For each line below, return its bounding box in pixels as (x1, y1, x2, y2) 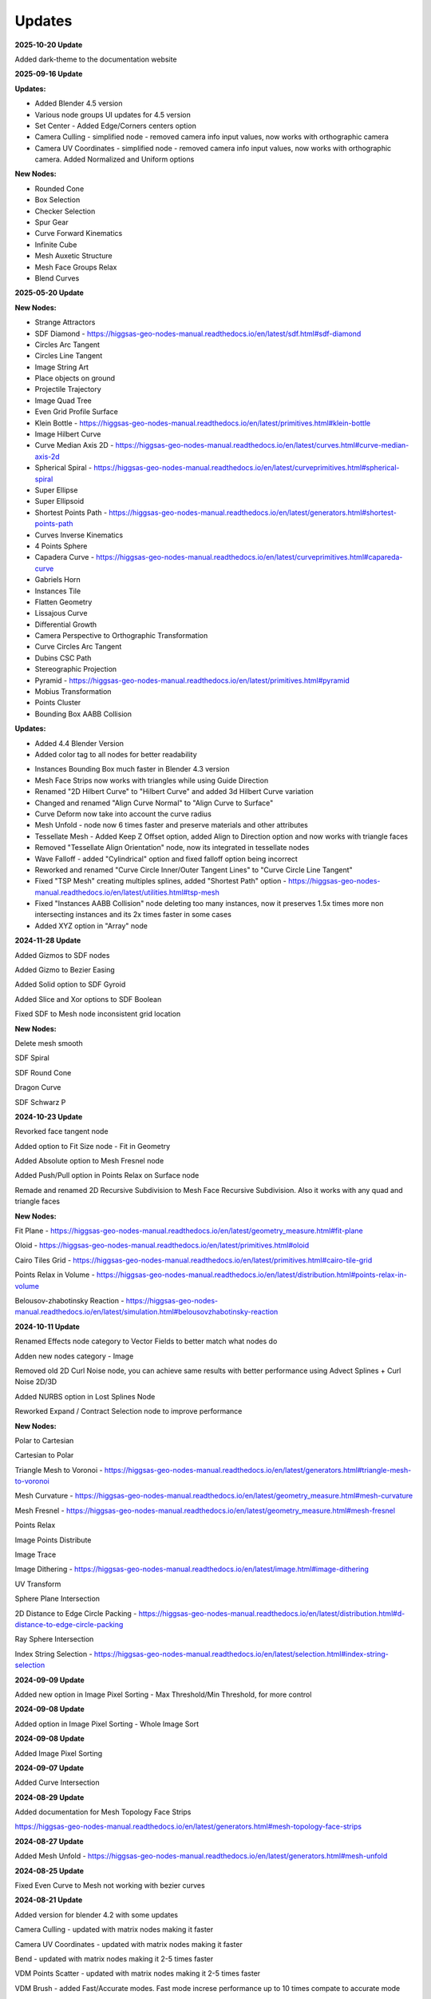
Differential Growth (34, 620, 97, 629)
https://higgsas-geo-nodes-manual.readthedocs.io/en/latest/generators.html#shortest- (109, 508, 397, 517)
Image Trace (14, 1550, 57, 1559)
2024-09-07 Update (14, 1763, 84, 1773)
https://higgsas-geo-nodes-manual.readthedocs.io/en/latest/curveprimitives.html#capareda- (96, 553, 403, 562)
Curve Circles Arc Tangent (34, 642, 122, 652)
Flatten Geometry (34, 597, 93, 607)
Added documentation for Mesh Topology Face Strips (14, 1807, 192, 1817)
